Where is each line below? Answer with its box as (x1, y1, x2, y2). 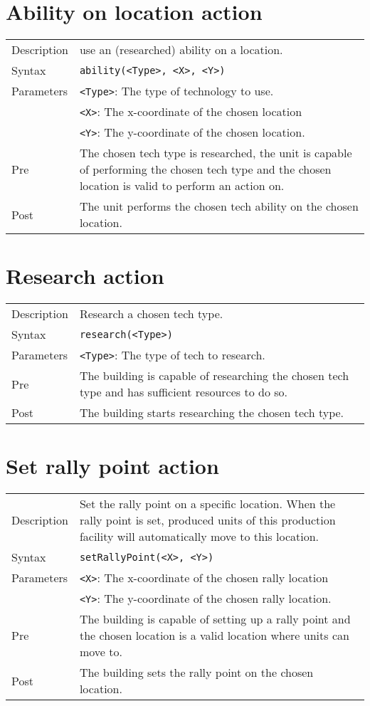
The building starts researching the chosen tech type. (79, 404, 344, 421)
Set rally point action (6, 451, 219, 480)
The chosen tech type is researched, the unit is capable (79, 144, 352, 162)
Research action (6, 261, 164, 290)
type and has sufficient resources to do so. (79, 384, 287, 401)
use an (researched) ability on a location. (79, 41, 283, 58)
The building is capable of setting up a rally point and (79, 611, 351, 628)
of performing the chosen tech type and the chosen (79, 161, 332, 178)
